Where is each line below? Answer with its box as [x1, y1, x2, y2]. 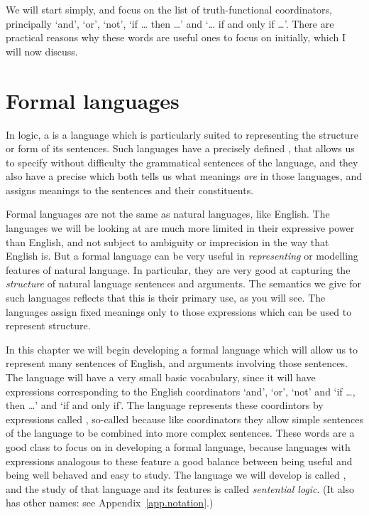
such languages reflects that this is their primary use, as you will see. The [6, 290, 326, 305]
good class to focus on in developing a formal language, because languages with [6, 439, 351, 454]
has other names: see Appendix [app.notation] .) [6, 495, 214, 510]
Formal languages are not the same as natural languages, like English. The [6, 206, 330, 221]
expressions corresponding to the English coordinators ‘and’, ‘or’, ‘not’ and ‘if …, [6, 383, 356, 398]
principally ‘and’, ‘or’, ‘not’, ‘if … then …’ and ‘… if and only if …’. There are [6, 16, 334, 31]
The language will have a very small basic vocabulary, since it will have [6, 370, 316, 384]
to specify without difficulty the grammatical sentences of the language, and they [6, 154, 358, 169]
